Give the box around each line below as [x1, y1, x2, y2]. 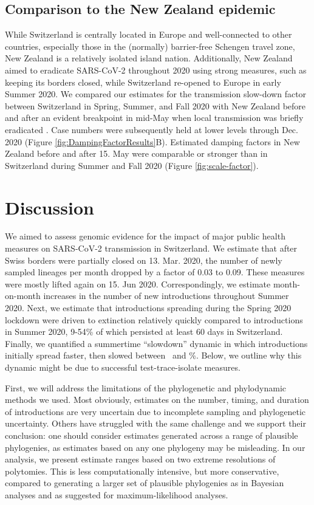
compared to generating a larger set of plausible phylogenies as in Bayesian [5, 476, 284, 489]
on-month [5, 289, 41, 302]
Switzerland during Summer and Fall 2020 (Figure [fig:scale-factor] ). [5, 159, 259, 171]
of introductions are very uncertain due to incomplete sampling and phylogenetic [5, 405, 306, 417]
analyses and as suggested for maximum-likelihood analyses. [5, 488, 228, 501]
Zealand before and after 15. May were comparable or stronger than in [5, 147, 268, 160]
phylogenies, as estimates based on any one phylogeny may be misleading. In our [5, 441, 305, 453]
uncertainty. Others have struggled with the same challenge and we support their [5, 417, 306, 430]
